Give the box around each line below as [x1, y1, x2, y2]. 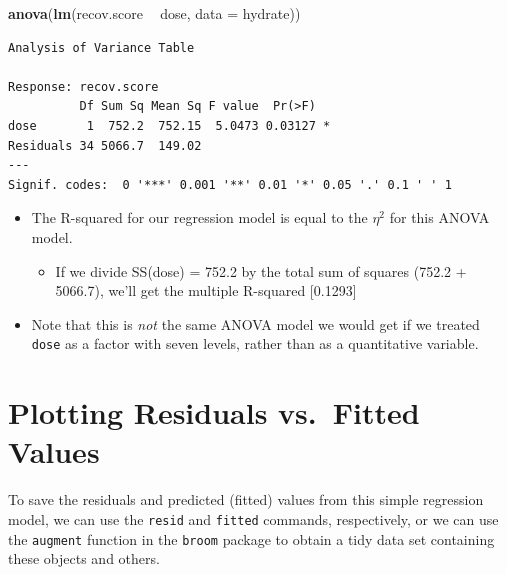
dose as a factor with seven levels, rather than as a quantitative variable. [31, 333, 479, 354]
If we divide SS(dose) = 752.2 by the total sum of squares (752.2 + [55, 260, 467, 281]
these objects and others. [8, 548, 160, 569]
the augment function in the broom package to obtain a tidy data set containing [8, 528, 495, 549]
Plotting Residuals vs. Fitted [8, 392, 420, 433]
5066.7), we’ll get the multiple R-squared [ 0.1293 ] [55, 280, 357, 301]
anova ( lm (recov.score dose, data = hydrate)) [8, 3, 301, 23]
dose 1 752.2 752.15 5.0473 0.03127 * [8, 118, 331, 133]
